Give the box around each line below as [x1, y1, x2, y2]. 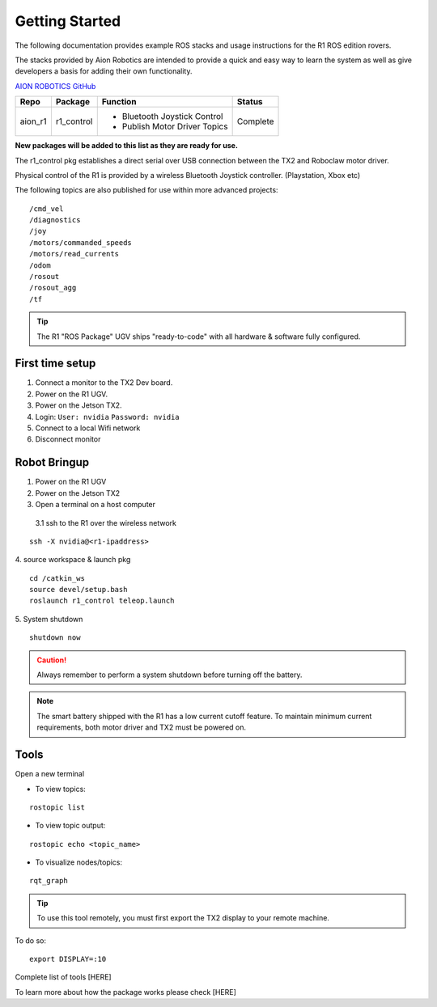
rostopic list [29, 802, 85, 812]
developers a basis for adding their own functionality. [15, 66, 193, 76]
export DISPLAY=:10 [29, 954, 107, 964]
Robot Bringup [15, 455, 90, 469]
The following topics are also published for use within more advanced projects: [15, 185, 278, 195]
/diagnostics [29, 215, 81, 225]
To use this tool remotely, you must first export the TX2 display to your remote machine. [36, 913, 329, 923]
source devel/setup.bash [29, 585, 128, 594]
